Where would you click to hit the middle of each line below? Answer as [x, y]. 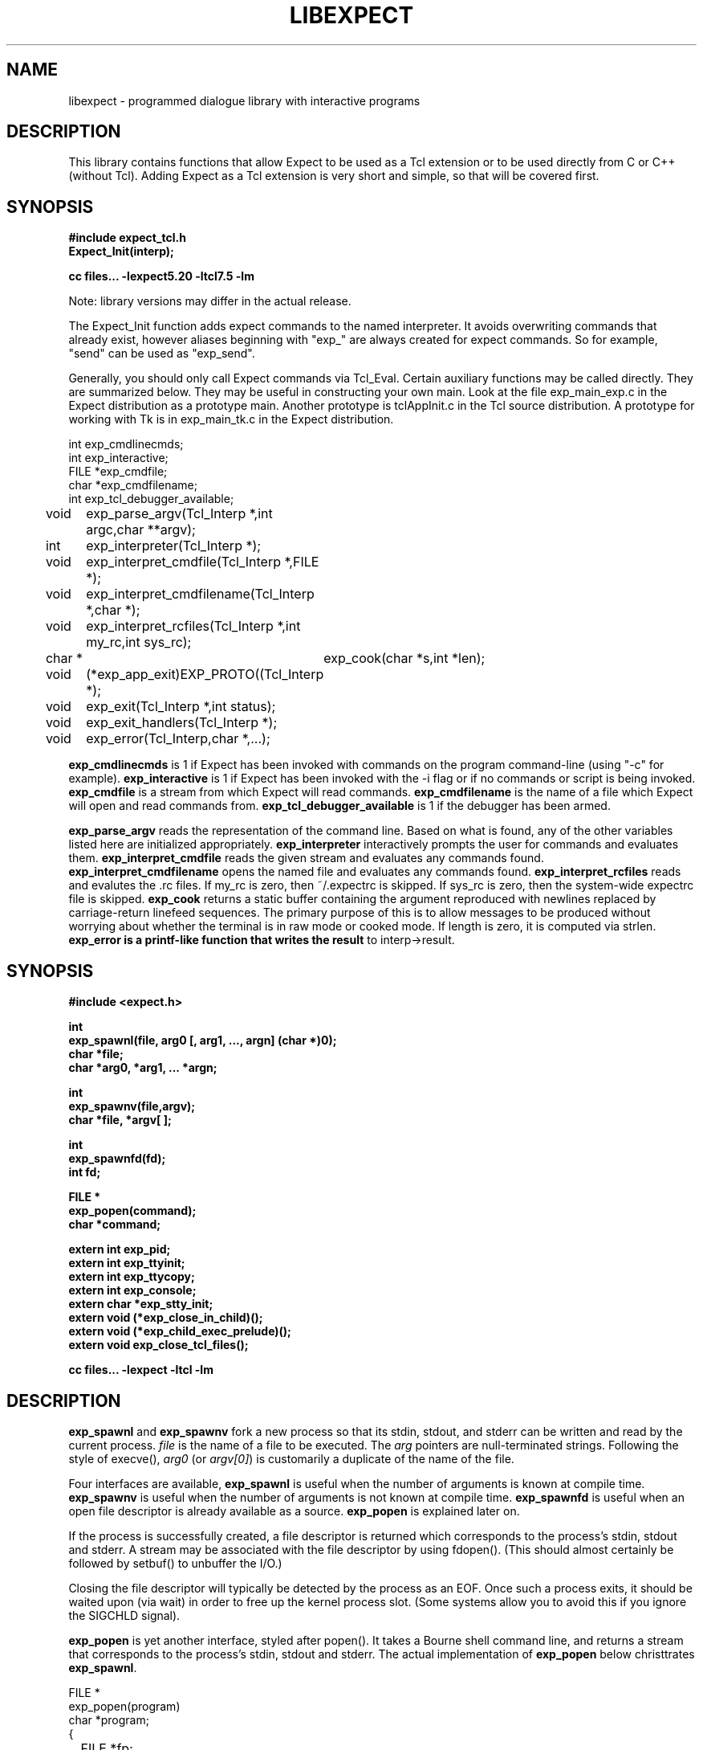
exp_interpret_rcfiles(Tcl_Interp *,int [193, 626]
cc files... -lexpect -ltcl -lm [141, 1370]
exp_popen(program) [124, 1706]
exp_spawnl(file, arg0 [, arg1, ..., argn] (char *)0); [203, 1041]
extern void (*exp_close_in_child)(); [166, 1318]
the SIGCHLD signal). [124, 1615]
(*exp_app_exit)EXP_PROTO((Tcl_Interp [205, 675]
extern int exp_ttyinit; [127, 1263]
